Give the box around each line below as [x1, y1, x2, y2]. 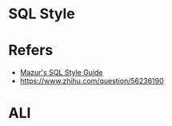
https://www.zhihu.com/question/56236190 [19, 77, 164, 86]
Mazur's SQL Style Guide [19, 68, 103, 77]
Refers [8, 41, 54, 60]
